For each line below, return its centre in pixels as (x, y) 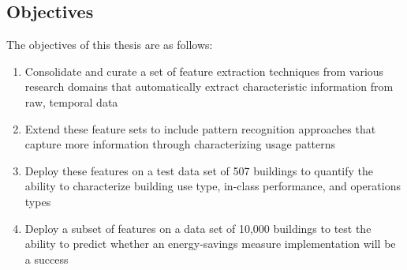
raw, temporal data (71, 101)
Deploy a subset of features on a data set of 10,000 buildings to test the (198, 228)
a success (47, 259)
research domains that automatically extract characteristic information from (209, 86)
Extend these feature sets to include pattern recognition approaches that (200, 128)
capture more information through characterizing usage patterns (180, 144)
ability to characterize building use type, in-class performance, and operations (213, 186)
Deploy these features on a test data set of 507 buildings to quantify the (199, 170)
